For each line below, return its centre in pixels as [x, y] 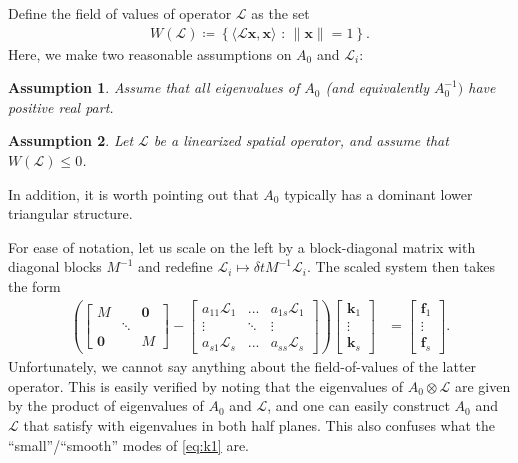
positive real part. [61, 106]
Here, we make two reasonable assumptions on [150, 53]
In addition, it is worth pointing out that [133, 193]
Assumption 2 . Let [71, 140]
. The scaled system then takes [401, 266]
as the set [280, 13]
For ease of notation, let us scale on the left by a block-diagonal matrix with [242, 246]
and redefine [175, 266]
